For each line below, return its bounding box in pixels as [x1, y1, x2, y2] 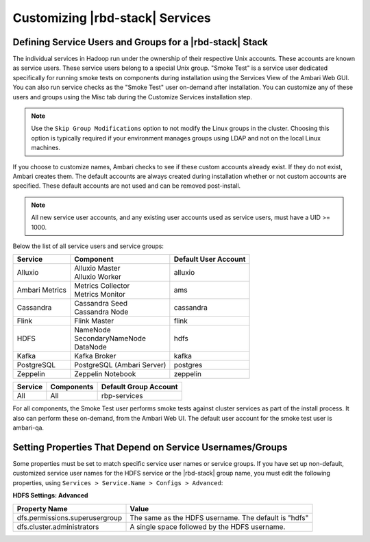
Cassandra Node [74, 307, 129, 317]
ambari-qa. [12, 423, 45, 432]
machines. [31, 144, 61, 152]
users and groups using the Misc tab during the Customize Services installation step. [12, 93, 253, 101]
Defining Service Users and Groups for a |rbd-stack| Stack [12, 36, 269, 48]
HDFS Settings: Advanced [12, 491, 88, 500]
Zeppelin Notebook [74, 369, 136, 379]
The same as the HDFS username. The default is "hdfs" [129, 513, 309, 522]
